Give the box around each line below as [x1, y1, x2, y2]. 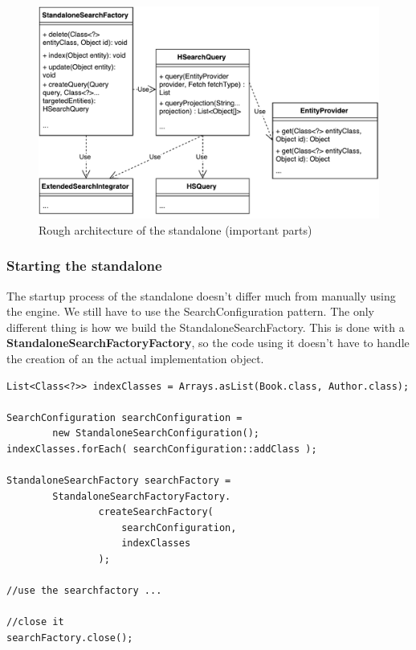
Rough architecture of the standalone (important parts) [39, 221, 312, 238]
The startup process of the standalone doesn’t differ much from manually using [6, 287, 396, 304]
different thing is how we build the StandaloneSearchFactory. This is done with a [6, 318, 405, 335]
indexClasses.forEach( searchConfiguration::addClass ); [6, 443, 317, 455]
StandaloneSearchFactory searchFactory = [6, 475, 231, 487]
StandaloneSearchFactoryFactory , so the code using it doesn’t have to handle [6, 334, 410, 351]
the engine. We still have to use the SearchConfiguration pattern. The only [6, 303, 375, 320]
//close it [6, 616, 64, 628]
